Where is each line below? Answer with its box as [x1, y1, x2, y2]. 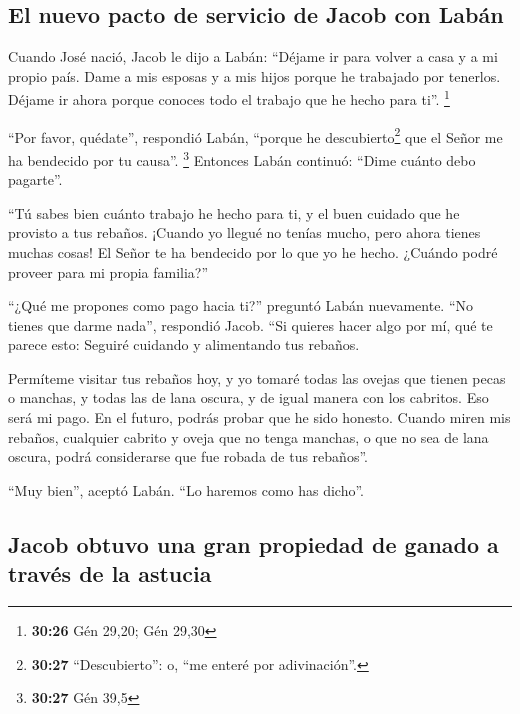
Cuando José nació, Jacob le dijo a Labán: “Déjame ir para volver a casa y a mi [8, 46, 498, 67]
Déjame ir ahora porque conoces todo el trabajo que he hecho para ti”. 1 [8, 86, 450, 110]
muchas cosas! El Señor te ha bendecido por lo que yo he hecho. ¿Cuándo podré [8, 241, 498, 262]
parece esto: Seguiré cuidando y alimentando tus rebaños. [8, 334, 360, 355]
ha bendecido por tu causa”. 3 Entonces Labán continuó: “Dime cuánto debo [8, 146, 476, 170]
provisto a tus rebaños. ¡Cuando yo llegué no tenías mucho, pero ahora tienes [8, 222, 481, 243]
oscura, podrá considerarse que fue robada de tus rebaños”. [8, 446, 368, 467]
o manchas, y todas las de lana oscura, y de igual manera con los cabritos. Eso [8, 387, 489, 408]
